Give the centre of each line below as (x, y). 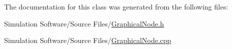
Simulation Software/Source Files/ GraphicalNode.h (84, 23)
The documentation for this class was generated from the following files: (116, 6)
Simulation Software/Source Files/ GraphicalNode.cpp (88, 40)
